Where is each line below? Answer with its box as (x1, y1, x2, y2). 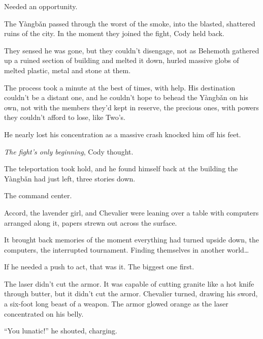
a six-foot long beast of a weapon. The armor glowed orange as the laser (4, 298, 228, 309)
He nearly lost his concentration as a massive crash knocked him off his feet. (4, 129, 241, 139)
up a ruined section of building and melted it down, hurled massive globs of (4, 55, 239, 66)
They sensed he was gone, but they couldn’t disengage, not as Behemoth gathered (4, 45, 259, 55)
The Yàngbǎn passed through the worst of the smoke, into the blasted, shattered (4, 18, 255, 28)
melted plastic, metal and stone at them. (4, 65, 131, 75)
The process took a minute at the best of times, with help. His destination (4, 82, 236, 93)
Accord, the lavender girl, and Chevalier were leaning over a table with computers (4, 207, 259, 218)
